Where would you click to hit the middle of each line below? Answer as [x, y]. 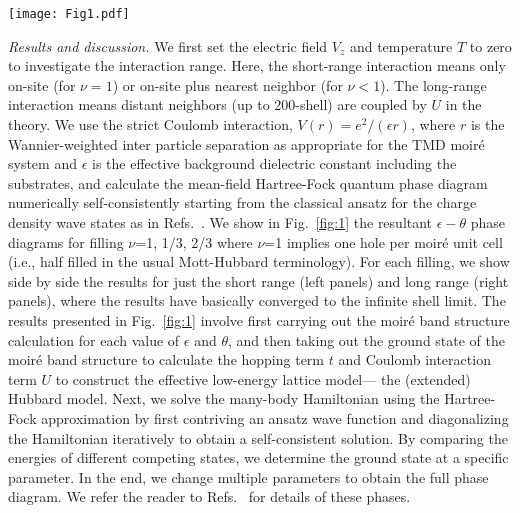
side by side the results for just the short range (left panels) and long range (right [258, 280]
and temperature [401, 45]
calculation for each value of [94, 339]
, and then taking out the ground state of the [366, 339]
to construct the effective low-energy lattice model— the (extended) [263, 378]
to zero [490, 45]
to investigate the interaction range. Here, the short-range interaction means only [257, 65]
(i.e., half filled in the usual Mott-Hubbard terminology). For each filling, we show [259, 261]
